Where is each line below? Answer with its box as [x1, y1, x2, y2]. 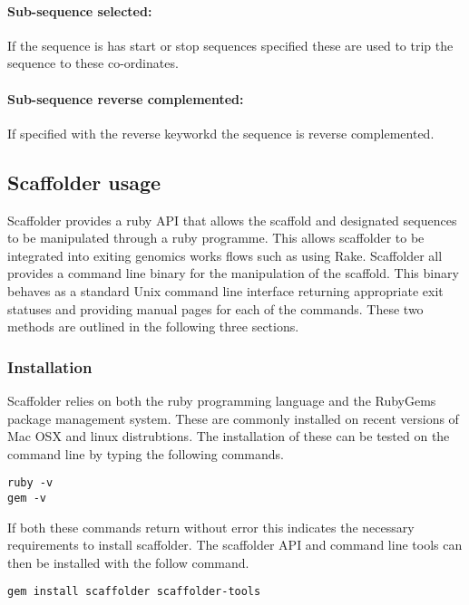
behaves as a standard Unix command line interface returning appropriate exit [7, 281, 444, 300]
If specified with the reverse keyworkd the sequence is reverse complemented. [7, 123, 435, 142]
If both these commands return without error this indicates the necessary [7, 517, 415, 536]
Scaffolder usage [7, 168, 161, 196]
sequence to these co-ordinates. [7, 53, 179, 72]
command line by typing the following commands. [7, 444, 284, 463]
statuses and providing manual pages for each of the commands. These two [7, 299, 424, 318]
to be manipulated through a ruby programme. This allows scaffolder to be [7, 228, 425, 247]
